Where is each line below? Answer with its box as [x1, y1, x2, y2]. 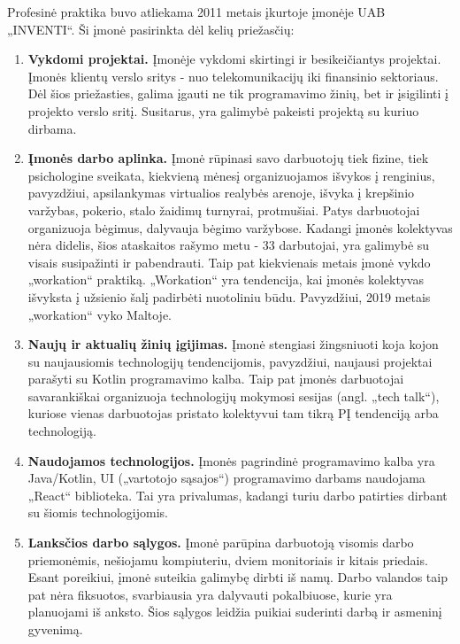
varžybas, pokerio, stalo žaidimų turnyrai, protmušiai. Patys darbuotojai [27, 200, 420, 219]
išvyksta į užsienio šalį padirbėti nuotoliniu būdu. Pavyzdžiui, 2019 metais [27, 287, 431, 306]
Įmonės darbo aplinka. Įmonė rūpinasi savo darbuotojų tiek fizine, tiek [27, 149, 429, 167]
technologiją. [27, 422, 96, 440]
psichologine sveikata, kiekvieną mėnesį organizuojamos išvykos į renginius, [27, 166, 435, 184]
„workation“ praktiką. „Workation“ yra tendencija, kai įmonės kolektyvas [27, 270, 424, 289]
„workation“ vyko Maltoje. [27, 305, 172, 323]
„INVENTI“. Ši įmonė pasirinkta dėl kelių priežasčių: [7, 19, 295, 38]
